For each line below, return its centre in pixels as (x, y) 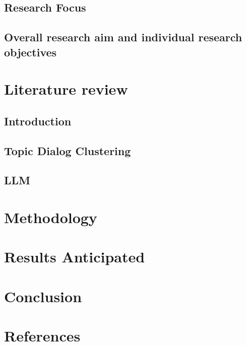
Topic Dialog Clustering (68, 150)
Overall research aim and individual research (123, 37)
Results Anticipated (75, 257)
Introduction (38, 121)
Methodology (51, 217)
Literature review (66, 89)
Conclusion (43, 296)
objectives (30, 52)
